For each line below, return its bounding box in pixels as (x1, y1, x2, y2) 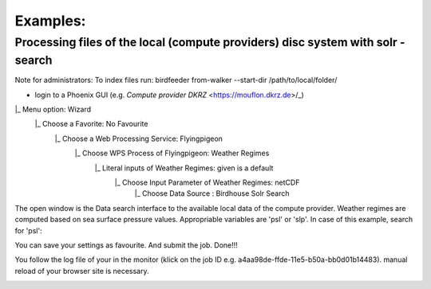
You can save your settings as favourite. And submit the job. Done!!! (14, 240, 239, 250)
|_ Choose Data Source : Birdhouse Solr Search (134, 189, 290, 198)
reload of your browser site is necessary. (14, 266, 149, 275)
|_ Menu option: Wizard (14, 104, 92, 115)
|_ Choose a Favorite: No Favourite (34, 119, 148, 129)
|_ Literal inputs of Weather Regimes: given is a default (94, 163, 274, 173)
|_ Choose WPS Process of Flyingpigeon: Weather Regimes (74, 148, 270, 158)
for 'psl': (14, 225, 43, 235)
